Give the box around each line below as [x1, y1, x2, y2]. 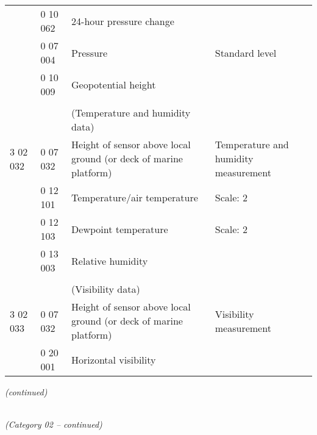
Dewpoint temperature [71, 221, 168, 236]
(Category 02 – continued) [5, 418, 102, 431]
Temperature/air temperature [71, 190, 198, 204]
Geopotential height [71, 77, 156, 92]
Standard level [215, 45, 277, 60]
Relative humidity [71, 253, 148, 268]
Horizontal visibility [71, 352, 156, 367]
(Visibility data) [71, 282, 140, 296]
